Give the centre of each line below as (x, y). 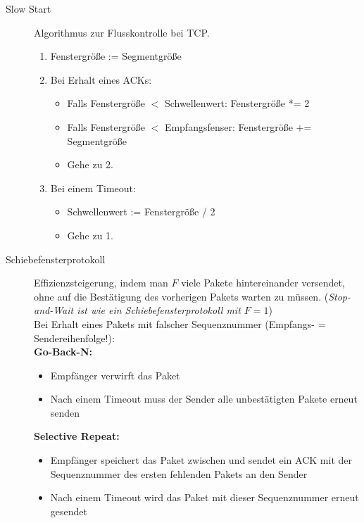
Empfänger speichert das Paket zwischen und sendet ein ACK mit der (201, 460)
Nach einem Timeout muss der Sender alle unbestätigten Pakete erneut (204, 399)
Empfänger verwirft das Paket (115, 375)
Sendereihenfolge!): (74, 338)
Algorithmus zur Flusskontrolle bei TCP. (122, 32)
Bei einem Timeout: (93, 188)
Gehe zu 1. (90, 235)
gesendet (69, 511)
